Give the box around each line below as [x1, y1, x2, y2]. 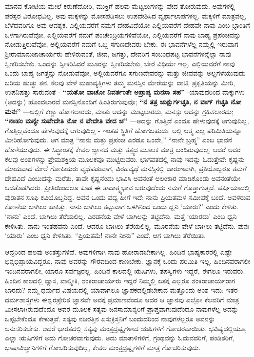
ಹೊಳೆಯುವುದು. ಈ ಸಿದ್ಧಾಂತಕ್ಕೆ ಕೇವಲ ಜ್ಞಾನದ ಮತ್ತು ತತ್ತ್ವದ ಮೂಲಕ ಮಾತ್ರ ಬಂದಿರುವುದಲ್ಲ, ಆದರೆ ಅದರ [5, 144, 241, 154]
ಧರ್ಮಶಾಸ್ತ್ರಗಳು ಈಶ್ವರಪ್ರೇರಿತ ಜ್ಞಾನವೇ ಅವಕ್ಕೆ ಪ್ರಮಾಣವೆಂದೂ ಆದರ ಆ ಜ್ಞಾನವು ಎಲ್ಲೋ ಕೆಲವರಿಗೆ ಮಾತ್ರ [5, 294, 239, 304]
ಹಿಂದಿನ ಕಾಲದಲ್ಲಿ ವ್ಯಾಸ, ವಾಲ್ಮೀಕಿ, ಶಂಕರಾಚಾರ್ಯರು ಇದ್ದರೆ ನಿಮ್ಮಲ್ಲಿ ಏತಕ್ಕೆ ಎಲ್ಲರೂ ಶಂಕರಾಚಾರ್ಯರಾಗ [5, 275, 235, 285]
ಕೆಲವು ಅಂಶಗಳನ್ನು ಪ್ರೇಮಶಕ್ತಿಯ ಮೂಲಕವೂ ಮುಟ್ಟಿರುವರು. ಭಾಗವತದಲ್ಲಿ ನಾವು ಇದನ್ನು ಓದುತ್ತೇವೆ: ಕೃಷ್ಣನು [5, 154, 244, 164]
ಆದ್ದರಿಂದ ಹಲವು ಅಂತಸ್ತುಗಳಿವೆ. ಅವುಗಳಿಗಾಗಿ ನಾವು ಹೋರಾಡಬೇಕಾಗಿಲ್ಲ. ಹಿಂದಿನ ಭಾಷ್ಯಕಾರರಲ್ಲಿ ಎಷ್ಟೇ [5, 246, 232, 257]
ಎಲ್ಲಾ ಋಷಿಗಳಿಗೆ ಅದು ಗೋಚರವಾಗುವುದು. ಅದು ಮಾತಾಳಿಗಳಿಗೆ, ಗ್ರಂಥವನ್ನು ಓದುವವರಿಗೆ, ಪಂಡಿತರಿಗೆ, [5, 333, 235, 343]
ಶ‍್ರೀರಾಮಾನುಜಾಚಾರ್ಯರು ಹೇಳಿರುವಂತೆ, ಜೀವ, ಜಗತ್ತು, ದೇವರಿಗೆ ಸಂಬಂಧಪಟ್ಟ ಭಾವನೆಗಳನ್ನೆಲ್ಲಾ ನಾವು [5, 48, 231, 59]
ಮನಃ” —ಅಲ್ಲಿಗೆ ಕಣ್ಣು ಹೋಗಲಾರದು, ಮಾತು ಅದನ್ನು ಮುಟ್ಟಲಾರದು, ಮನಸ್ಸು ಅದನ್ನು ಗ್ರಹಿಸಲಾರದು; [5, 106, 234, 116]
